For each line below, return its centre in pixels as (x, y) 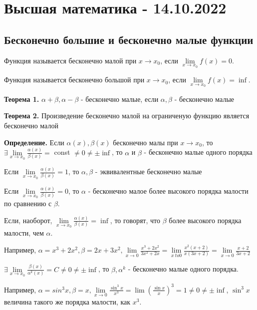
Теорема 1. (22, 99)
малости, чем (24, 232)
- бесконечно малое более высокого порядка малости (168, 191)
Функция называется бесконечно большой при (74, 80)
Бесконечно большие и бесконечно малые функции (129, 39)
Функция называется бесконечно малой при (70, 60)
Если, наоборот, (28, 220)
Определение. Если (34, 142)
